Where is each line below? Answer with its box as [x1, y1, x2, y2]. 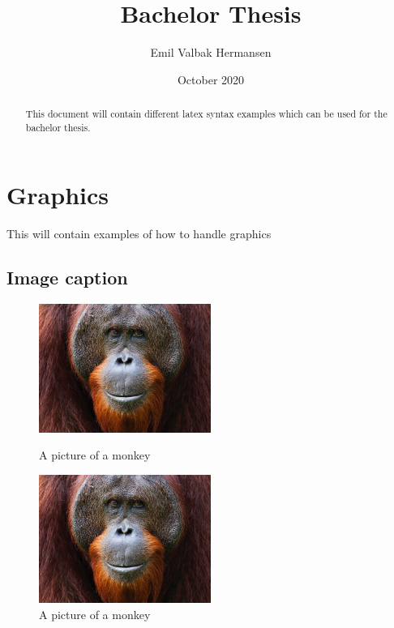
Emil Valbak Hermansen [150, 44, 272, 61]
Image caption [6, 265, 128, 290]
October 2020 [177, 70, 245, 88]
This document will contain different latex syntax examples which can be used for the [25, 107, 388, 121]
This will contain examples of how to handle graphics [6, 225, 272, 242]
